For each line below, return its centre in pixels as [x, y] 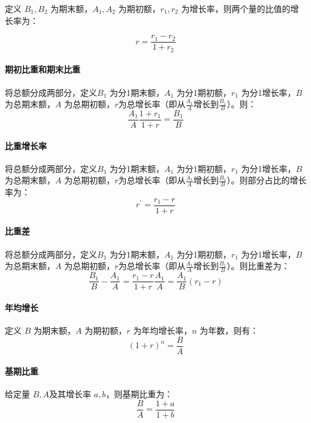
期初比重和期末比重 [43, 69]
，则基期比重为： [139, 394]
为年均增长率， [163, 330]
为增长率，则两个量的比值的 [236, 8]
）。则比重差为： [258, 266]
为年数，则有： [229, 330]
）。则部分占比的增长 [267, 180]
